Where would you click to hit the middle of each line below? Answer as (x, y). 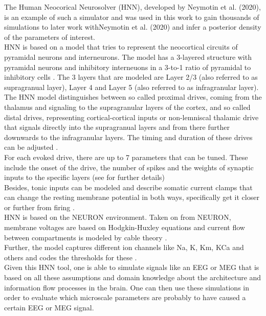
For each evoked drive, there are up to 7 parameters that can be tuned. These (126, 157)
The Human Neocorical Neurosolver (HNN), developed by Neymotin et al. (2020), (132, 7)
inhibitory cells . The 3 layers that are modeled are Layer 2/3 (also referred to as (131, 77)
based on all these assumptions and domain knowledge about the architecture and (133, 277)
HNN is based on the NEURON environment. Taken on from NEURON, (118, 217)
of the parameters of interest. (50, 37)
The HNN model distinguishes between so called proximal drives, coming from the (133, 97)
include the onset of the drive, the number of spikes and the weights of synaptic (129, 167)
